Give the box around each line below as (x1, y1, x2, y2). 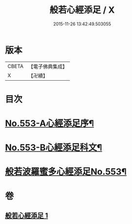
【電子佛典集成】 (28, 63, 67, 70)
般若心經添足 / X (49, 4, 115, 16)
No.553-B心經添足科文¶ (5, 142, 102, 153)
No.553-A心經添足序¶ (5, 118, 94, 129)
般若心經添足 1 (5, 211, 48, 220)
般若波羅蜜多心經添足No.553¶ (5, 166, 127, 178)
